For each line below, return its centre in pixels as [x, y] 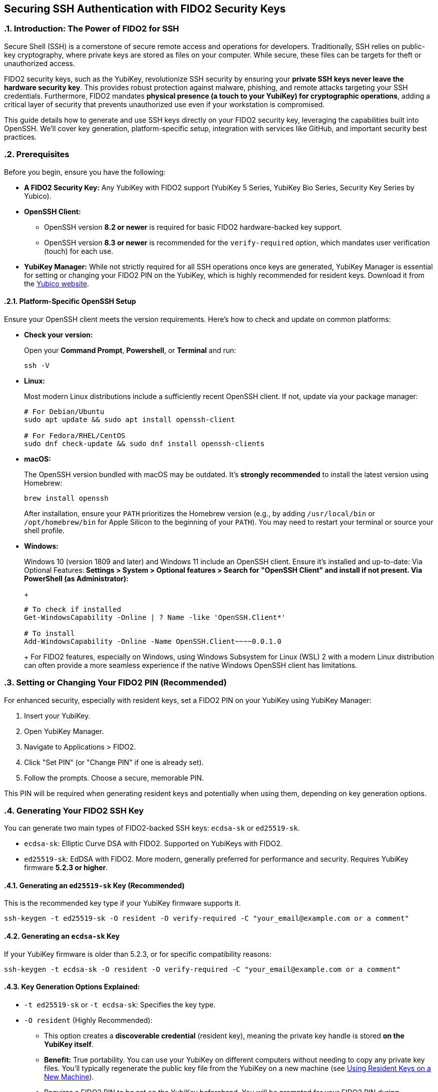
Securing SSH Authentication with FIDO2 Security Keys [145, 9]
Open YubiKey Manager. [64, 731]
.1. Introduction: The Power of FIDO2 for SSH [92, 29]
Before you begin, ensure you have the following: [85, 172]
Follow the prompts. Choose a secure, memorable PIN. [114, 778]
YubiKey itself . [69, 1044]
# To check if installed [73, 609]
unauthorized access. [40, 63]
